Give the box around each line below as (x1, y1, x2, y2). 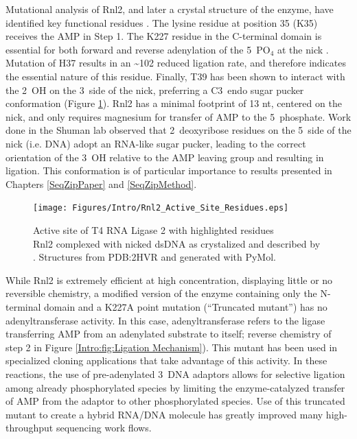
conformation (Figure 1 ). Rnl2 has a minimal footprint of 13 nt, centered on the (5, 96, 342, 110)
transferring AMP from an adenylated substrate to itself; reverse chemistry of (5, 327, 332, 341)
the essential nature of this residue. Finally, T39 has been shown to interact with (5, 69, 345, 83)
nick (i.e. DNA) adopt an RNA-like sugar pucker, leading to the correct (5, 136, 306, 150)
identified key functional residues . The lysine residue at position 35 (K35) (5, 15, 318, 29)
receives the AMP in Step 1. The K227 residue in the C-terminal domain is (5, 29, 322, 43)
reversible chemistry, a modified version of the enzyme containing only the (5, 286, 317, 300)
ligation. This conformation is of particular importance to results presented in (5, 163, 332, 178)
